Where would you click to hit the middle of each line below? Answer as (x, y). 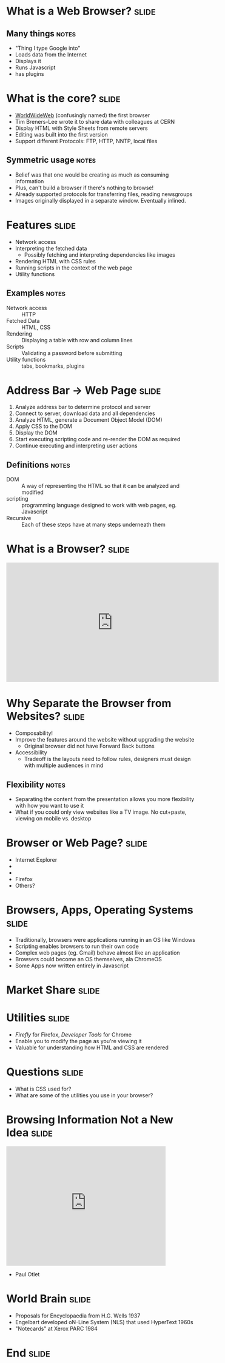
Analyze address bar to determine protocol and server (83, 407)
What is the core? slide (63, 99)
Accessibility (31, 753)
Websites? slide (45, 716)
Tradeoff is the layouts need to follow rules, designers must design (107, 759)
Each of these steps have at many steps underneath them (93, 525)
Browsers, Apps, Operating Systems (100, 910)
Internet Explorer (36, 859)
